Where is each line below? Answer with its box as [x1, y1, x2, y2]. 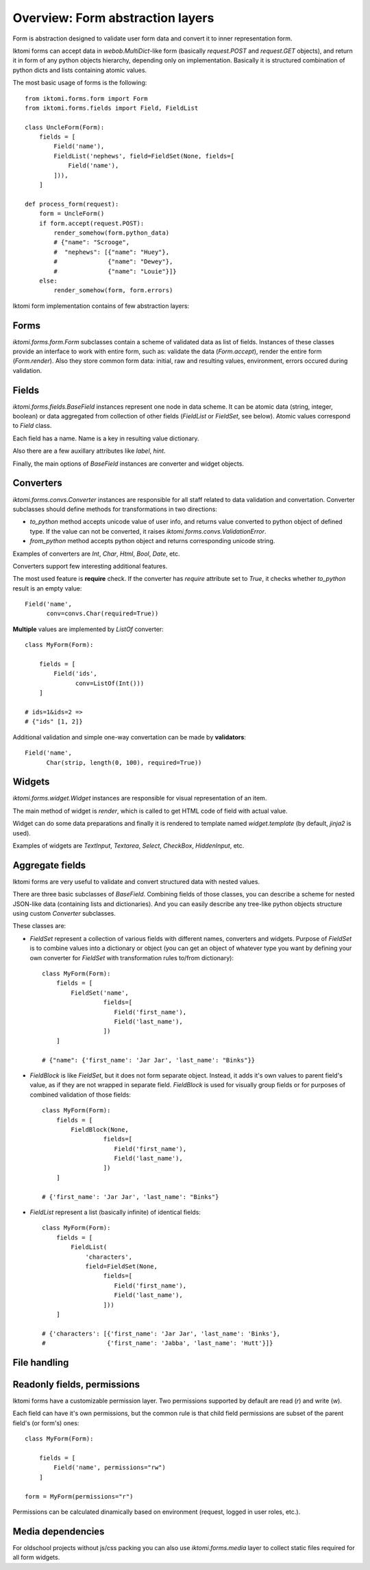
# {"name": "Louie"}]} [53, 267, 177, 275]
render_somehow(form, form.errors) [53, 287, 173, 294]
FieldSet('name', [71, 988, 129, 997]
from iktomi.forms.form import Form [25, 95, 148, 102]
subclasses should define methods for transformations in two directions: [12, 505, 217, 513]
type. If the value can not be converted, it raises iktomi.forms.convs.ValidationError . [29, 527, 267, 535]
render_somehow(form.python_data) [53, 228, 170, 237]
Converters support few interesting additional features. [12, 562, 168, 570]
